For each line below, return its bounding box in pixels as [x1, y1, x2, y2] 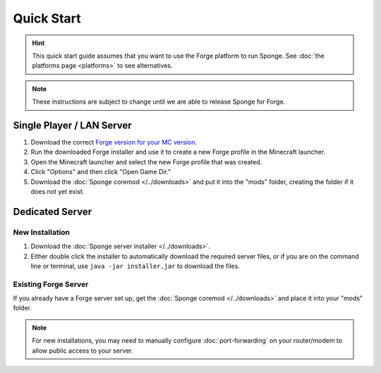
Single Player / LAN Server [13, 119, 132, 131]
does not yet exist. [30, 187, 85, 195]
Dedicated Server [13, 205, 92, 218]
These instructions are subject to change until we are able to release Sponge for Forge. [32, 97, 286, 106]
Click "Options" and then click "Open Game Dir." [30, 168, 171, 176]
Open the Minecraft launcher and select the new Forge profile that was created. [30, 157, 262, 166]
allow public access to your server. [32, 346, 133, 355]
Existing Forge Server [13, 279, 89, 289]
